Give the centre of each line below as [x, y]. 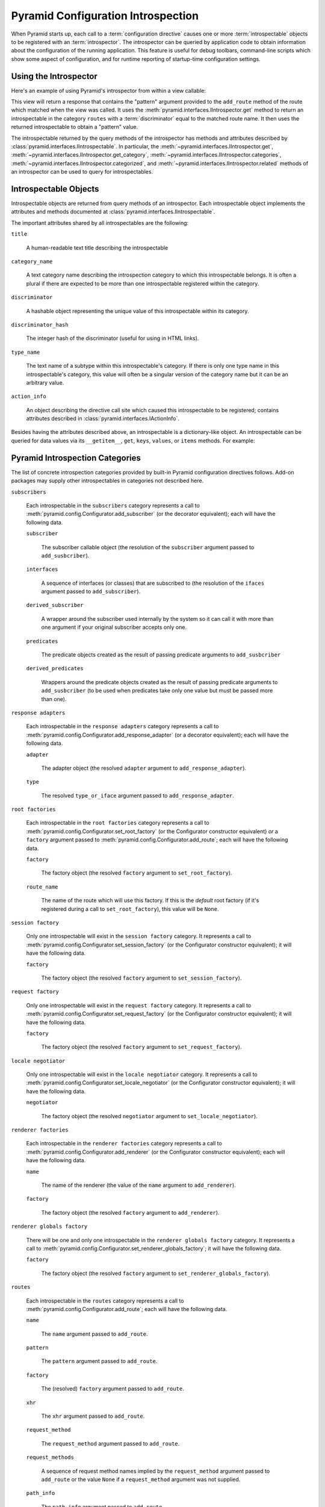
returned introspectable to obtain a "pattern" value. [75, 127]
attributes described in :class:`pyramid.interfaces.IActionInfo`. [103, 418]
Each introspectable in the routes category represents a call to [105, 1301]
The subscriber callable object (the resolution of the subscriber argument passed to [148, 547]
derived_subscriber [55, 605]
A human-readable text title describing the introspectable [97, 248]
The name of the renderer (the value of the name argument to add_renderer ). [138, 1185]
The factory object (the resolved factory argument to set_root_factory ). [137, 873]
